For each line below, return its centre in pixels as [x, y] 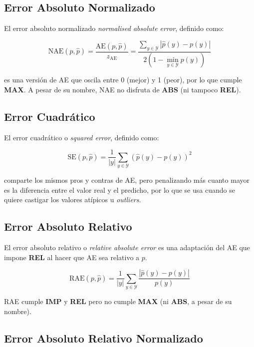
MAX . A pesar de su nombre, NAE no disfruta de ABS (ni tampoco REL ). [123, 90]
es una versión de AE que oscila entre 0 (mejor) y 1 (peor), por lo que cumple [123, 80]
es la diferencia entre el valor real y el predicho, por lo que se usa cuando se [120, 189]
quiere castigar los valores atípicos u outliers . [73, 199]
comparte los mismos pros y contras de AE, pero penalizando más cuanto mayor [127, 180]
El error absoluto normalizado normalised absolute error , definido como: [114, 28]
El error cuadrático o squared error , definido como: [82, 137]
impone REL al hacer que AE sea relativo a [72, 257]
